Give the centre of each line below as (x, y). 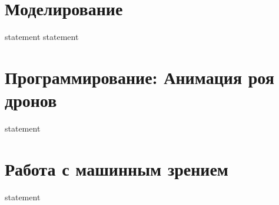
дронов (31, 100)
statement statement (42, 37)
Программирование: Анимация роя (139, 77)
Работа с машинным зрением (117, 168)
